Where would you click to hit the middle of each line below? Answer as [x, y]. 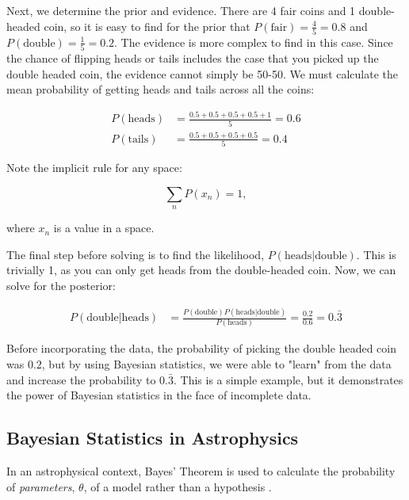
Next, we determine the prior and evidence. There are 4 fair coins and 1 [181, 10]
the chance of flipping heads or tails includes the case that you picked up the [193, 58]
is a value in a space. [104, 228]
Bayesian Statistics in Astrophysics [153, 438]
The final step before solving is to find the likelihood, [136, 254]
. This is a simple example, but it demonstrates [288, 379]
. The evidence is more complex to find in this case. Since [254, 42]
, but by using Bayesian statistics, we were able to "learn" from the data [216, 363]
